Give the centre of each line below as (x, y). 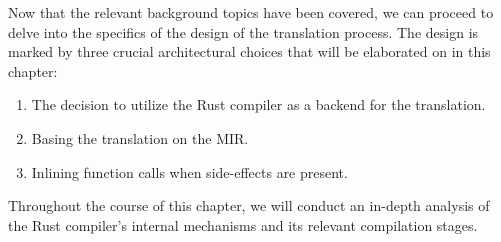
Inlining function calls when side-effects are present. (189, 171)
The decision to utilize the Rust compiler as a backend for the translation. (258, 104)
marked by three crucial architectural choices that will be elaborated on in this (249, 51)
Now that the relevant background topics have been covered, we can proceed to (251, 12)
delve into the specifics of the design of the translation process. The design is (243, 31)
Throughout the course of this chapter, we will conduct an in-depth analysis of (249, 205)
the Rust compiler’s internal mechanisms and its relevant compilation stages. (243, 224)
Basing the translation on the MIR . (140, 137)
